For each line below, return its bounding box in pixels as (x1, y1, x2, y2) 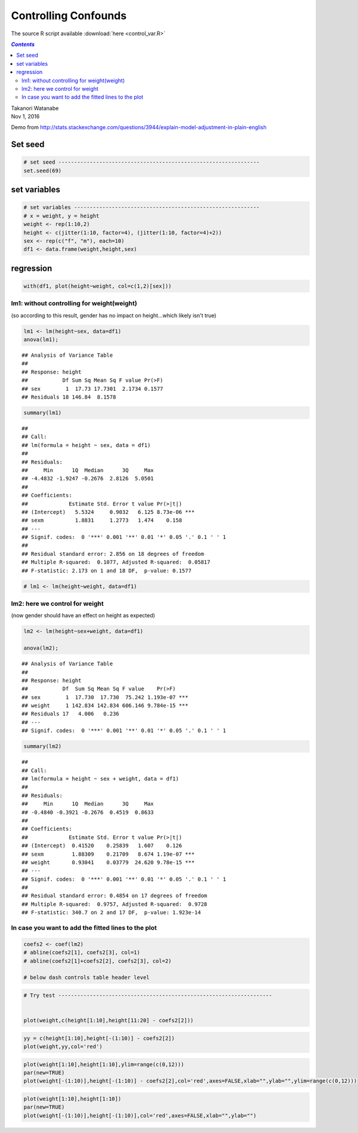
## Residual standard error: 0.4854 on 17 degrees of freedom (21, 892, 208, 899)
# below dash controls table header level (23, 974, 150, 981)
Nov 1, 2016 (11, 113, 40, 120)
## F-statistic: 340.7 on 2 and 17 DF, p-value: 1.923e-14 (21, 909, 201, 916)
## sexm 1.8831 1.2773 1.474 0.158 (21, 517, 182, 524)
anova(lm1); (23, 336, 59, 343)
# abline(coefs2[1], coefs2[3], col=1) (23, 949, 140, 956)
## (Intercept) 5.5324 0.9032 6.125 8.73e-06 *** (21, 509, 195, 515)
